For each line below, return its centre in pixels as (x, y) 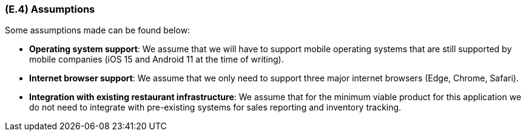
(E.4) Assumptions (50, 9)
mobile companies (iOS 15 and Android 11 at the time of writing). (157, 59)
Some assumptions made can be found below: (98, 30)
